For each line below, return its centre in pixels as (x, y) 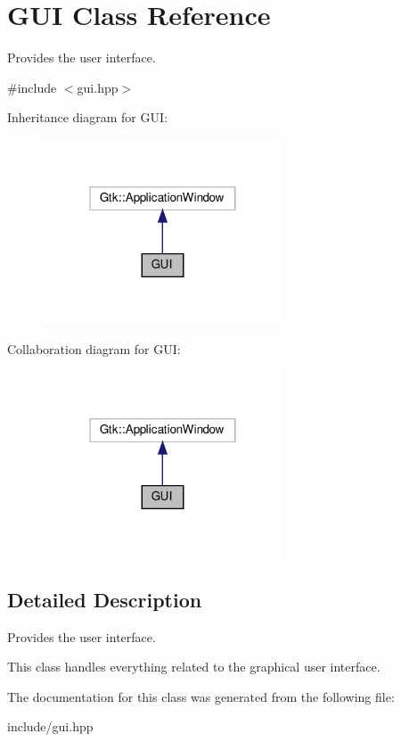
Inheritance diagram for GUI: (87, 117)
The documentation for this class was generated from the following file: (201, 696)
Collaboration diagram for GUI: (94, 349)
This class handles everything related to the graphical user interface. (194, 667)
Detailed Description (105, 599)
